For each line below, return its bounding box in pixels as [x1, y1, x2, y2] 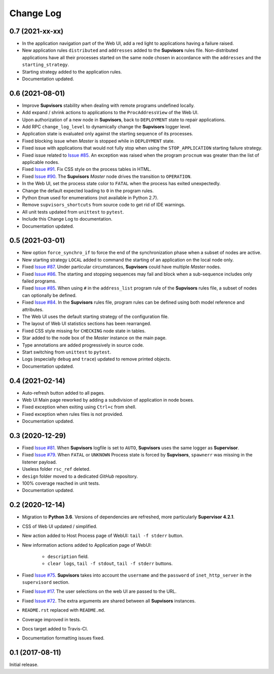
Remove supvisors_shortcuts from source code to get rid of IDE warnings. [22, 202, 186, 208]
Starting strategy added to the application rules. [22, 68, 122, 75]
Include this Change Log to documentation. [22, 216, 113, 222]
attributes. [22, 306, 44, 312]
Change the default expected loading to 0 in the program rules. [22, 188, 154, 194]
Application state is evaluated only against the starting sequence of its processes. [22, 131, 193, 137]
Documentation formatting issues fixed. [22, 635, 105, 641]
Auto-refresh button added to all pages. [22, 389, 105, 396]
